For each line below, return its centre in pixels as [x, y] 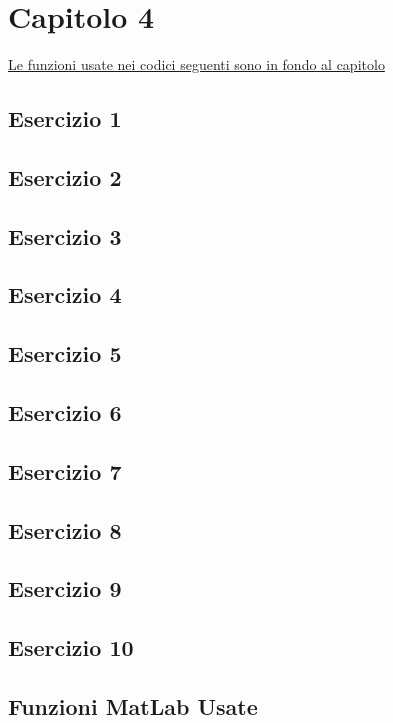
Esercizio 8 [65, 529]
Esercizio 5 [65, 353]
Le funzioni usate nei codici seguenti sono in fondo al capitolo [196, 64]
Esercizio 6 [65, 412]
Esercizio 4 [65, 294]
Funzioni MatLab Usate [133, 705]
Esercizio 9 [65, 588]
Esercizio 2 [65, 176]
